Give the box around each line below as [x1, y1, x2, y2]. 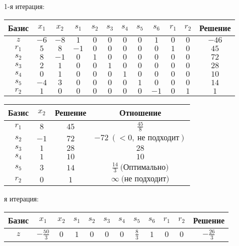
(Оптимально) [120, 163, 169, 171]
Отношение [119, 106, 161, 118]
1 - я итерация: [4, 1, 45, 11]
